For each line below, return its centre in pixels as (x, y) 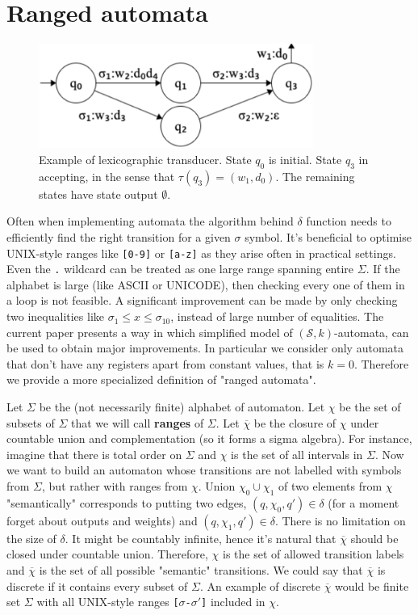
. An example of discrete (260, 586)
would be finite (372, 586)
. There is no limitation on (340, 520)
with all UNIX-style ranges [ (108, 602)
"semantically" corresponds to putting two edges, (127, 502)
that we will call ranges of (137, 422)
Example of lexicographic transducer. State (145, 159)
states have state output (98, 194)
